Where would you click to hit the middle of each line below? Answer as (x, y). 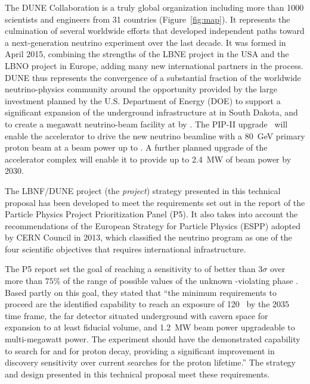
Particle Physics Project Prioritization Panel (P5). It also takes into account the (151, 214)
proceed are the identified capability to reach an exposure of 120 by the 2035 (147, 304)
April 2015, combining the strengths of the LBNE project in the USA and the (147, 54)
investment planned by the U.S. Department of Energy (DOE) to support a (143, 100)
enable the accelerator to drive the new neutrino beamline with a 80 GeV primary (155, 135)
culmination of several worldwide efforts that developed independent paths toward (155, 31)
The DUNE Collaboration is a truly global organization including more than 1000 (154, 7)
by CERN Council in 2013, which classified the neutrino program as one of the (148, 237)
